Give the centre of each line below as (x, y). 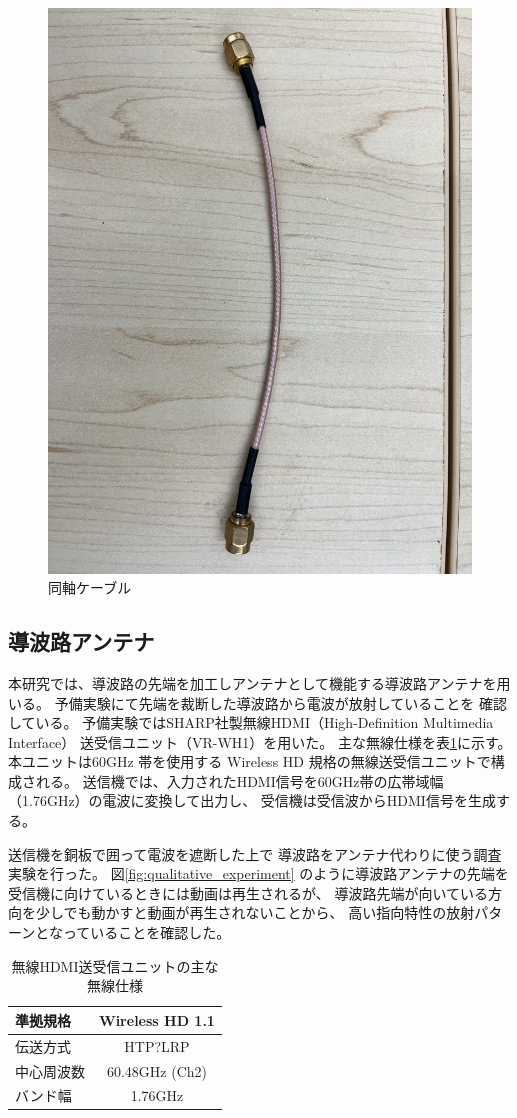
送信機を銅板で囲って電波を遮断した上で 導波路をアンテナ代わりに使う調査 (255, 853)
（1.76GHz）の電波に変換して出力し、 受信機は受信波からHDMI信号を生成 (252, 800)
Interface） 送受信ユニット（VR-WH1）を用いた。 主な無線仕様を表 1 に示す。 (260, 741)
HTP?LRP (157, 1045)
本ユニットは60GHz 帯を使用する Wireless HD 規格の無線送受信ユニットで (249, 761)
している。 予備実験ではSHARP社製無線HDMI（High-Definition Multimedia (251, 722)
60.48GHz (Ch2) (156, 1070)
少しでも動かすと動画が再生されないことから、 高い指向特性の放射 (255, 912)
